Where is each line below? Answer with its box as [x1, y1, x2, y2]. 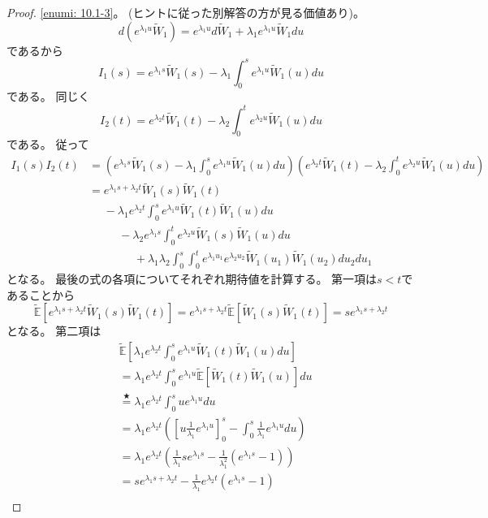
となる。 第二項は [6, 322, 101, 339]
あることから [6, 286, 75, 303]
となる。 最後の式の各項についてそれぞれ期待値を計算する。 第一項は [6, 270, 378, 287]
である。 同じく [6, 88, 90, 105]
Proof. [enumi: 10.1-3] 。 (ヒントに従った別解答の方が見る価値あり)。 [6, 4, 365, 20]
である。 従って [6, 136, 89, 153]
